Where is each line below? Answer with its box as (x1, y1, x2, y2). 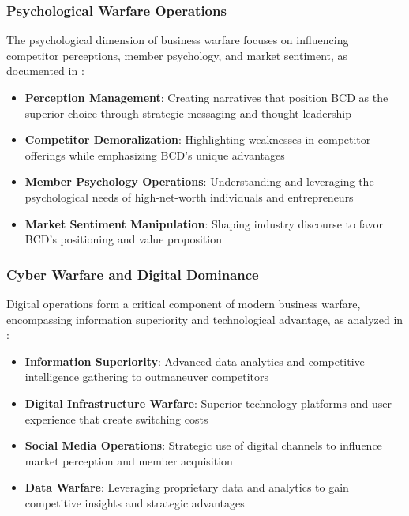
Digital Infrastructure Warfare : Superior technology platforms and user (24, 394, 392, 411)
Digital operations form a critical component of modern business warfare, (6, 295, 361, 311)
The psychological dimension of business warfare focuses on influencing (6, 32, 349, 48)
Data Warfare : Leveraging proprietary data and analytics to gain (24, 479, 349, 495)
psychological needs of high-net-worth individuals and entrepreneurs (24, 188, 354, 205)
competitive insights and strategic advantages (24, 494, 245, 510)
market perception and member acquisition (24, 452, 233, 469)
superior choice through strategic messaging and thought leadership (24, 104, 352, 121)
